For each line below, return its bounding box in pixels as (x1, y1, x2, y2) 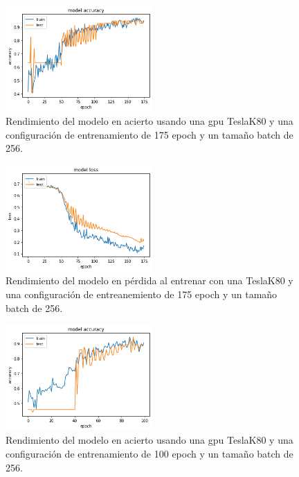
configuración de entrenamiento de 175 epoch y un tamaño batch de (6, 127, 293, 141)
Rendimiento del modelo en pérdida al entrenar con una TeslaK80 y (6, 273, 293, 288)
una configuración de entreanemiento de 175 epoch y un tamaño (6, 286, 278, 301)
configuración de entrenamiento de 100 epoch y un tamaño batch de (6, 446, 293, 460)
